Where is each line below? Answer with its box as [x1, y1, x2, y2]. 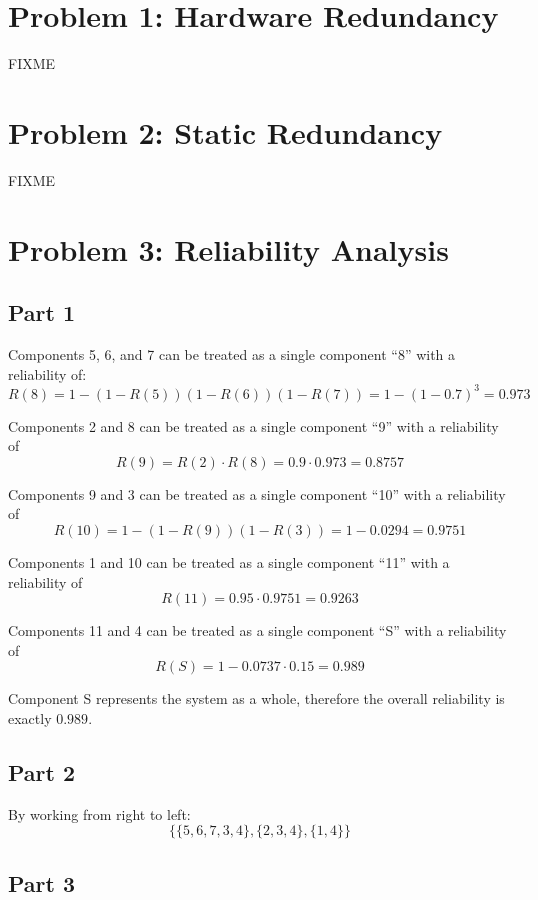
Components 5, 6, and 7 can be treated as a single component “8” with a [8, 344, 456, 365]
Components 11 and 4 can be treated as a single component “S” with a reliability [8, 620, 507, 641]
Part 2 [8, 757, 76, 788]
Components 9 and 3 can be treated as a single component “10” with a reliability [8, 483, 506, 504]
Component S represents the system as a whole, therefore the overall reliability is [8, 688, 505, 709]
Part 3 [8, 867, 76, 898]
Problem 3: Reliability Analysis [8, 228, 449, 269]
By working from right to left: [8, 803, 191, 824]
